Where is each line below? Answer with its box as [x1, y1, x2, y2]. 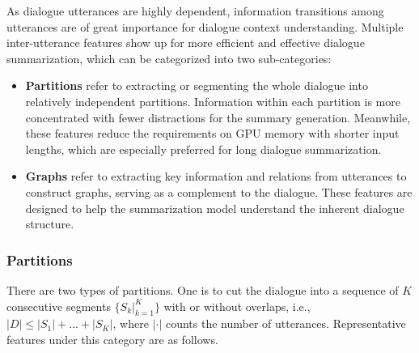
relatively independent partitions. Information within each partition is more [25, 92, 400, 109]
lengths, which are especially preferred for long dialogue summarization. [25, 140, 382, 157]
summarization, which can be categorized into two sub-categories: [6, 49, 332, 66]
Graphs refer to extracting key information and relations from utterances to [25, 168, 407, 185]
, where [112, 315, 149, 332]
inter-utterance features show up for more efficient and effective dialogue [6, 34, 365, 51]
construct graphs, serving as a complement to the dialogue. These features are [25, 183, 413, 200]
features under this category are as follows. [6, 330, 218, 347]
